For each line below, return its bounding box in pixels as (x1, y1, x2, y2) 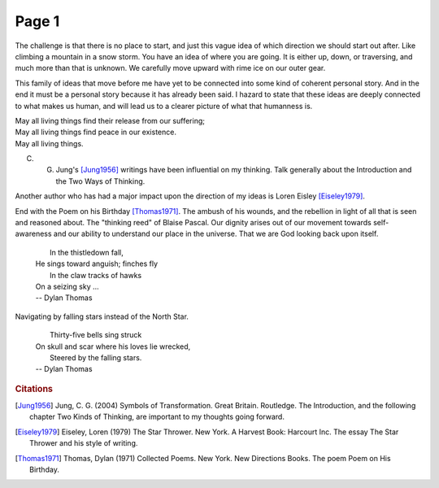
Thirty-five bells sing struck (50, 330, 142, 340)
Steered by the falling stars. (50, 352, 142, 362)
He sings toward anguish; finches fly (35, 259, 159, 268)
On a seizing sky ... (35, 281, 99, 291)
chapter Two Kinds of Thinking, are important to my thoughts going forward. (29, 412, 285, 422)
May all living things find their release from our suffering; (15, 115, 205, 125)
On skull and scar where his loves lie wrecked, (35, 342, 191, 351)
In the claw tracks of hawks (50, 270, 142, 280)
